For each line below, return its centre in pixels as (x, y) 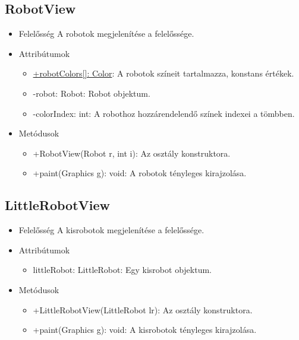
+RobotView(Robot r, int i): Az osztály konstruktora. (132, 153)
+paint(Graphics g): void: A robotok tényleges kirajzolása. (140, 173)
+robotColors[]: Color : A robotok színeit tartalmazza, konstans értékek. (163, 73)
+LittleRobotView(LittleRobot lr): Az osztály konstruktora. (143, 309)
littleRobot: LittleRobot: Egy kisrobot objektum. (122, 270)
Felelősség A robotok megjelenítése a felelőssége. (106, 34)
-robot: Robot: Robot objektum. (92, 93)
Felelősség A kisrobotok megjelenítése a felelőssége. (111, 230)
